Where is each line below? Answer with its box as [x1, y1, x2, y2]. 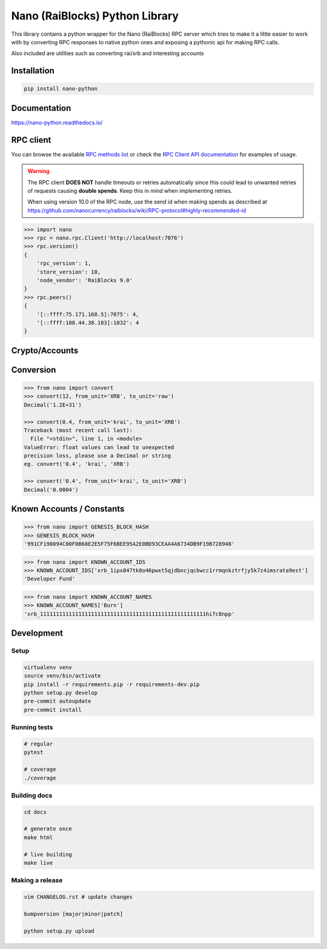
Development [11, 628, 64, 639]
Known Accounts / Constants [11, 504, 125, 514]
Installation [11, 65, 54, 76]
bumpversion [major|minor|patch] [24, 910, 124, 917]
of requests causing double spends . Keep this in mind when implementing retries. [27, 187, 233, 194]
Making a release [11, 876, 63, 885]
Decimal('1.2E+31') [24, 401, 82, 408]
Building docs [11, 791, 53, 799]
